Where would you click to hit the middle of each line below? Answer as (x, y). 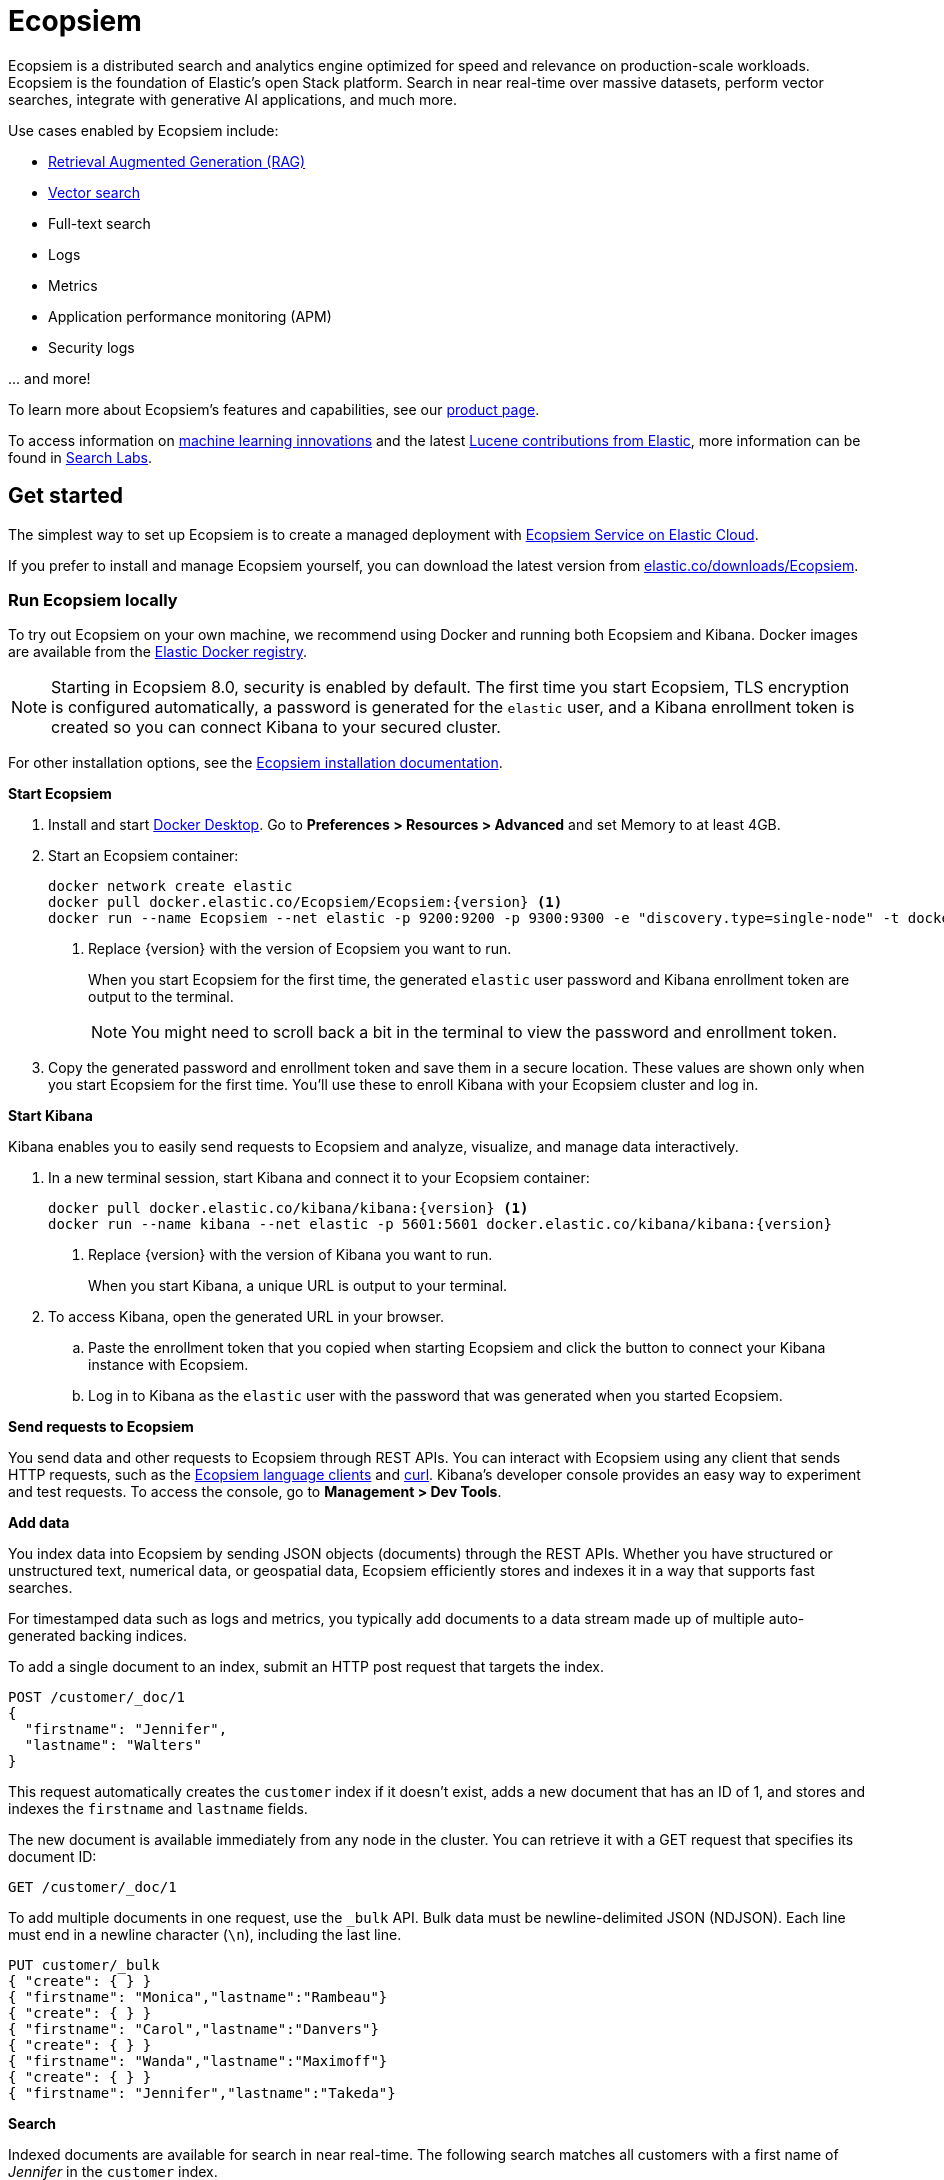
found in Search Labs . (80, 457)
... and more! (49, 378)
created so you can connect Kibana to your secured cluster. (276, 727)
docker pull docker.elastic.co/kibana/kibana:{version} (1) (288, 1208)
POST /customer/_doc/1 (97, 1697)
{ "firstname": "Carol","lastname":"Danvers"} (193, 2029)
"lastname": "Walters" (113, 1745)
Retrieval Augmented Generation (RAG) (177, 161)
